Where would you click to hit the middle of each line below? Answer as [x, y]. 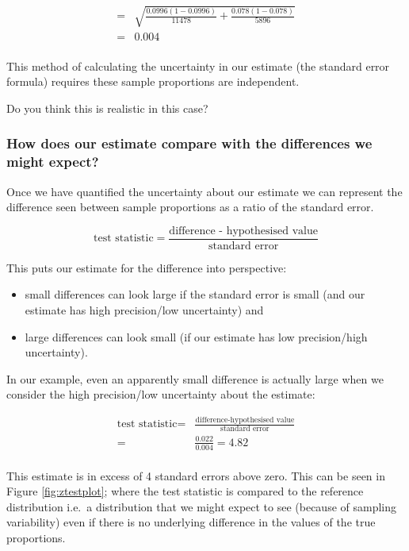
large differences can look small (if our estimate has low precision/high [196, 336]
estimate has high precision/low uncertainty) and [144, 310]
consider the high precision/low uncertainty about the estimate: [161, 394]
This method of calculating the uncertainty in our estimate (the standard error [198, 66]
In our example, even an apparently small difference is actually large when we [195, 378]
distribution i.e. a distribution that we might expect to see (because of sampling [202, 506]
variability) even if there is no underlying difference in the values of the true [191, 522]
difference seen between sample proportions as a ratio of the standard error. [190, 207]
